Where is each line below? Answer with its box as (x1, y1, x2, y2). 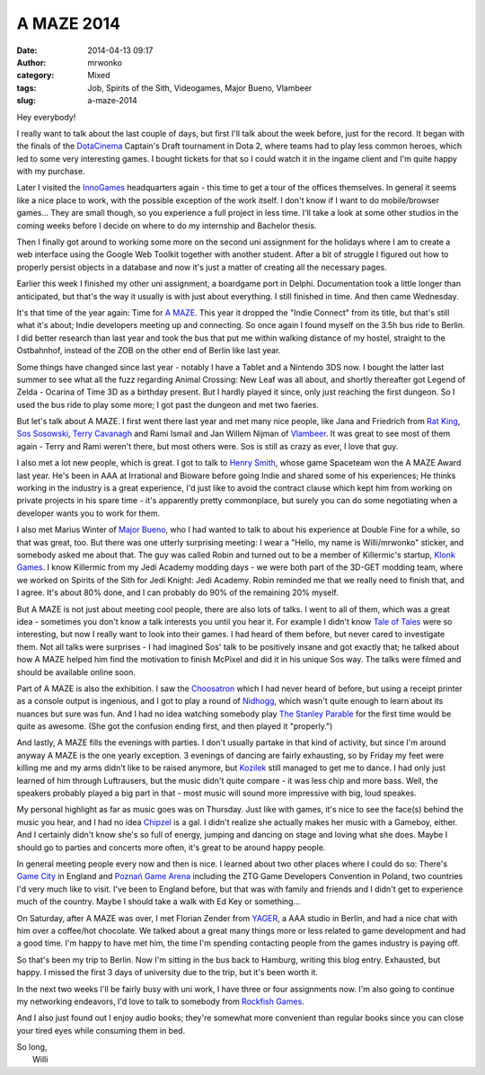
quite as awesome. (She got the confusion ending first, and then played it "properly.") (16, 721, 333, 732)
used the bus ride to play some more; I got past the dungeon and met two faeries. (16, 399, 319, 410)
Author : (16, 57, 47, 67)
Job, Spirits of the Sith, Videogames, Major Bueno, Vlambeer (87, 82, 313, 93)
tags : (16, 82, 37, 93)
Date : (16, 45, 38, 56)
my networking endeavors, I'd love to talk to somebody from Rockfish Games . (16, 996, 304, 1007)
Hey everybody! (16, 111, 76, 122)
